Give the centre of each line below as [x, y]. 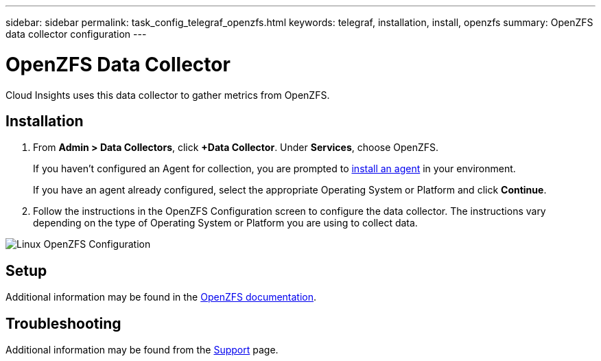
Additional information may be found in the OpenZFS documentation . [161, 297]
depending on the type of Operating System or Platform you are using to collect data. [225, 223]
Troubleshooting [63, 323]
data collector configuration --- [76, 34]
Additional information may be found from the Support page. [142, 350]
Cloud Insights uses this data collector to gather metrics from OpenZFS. [168, 95]
